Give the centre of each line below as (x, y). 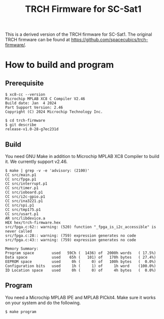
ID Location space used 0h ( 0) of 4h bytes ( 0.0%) (81, 270)
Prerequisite (25, 83)
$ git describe (21, 125)
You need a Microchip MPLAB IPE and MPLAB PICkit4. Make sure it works (81, 297)
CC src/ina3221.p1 (24, 201)
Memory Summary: (22, 249)
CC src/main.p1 (21, 175)
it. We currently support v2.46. (36, 161)
